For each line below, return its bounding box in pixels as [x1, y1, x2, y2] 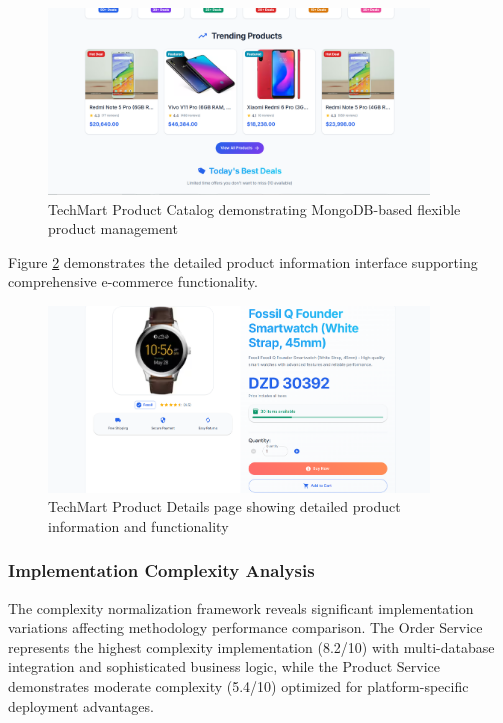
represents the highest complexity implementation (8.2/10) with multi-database [8, 636, 495, 657]
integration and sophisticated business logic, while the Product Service [8, 656, 440, 677]
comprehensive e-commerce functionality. [8, 271, 258, 292]
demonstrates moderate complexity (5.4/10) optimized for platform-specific [8, 675, 469, 696]
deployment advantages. [8, 695, 154, 716]
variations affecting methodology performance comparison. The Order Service [8, 617, 483, 638]
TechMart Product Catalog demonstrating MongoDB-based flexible [48, 198, 461, 219]
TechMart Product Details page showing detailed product [48, 496, 401, 517]
